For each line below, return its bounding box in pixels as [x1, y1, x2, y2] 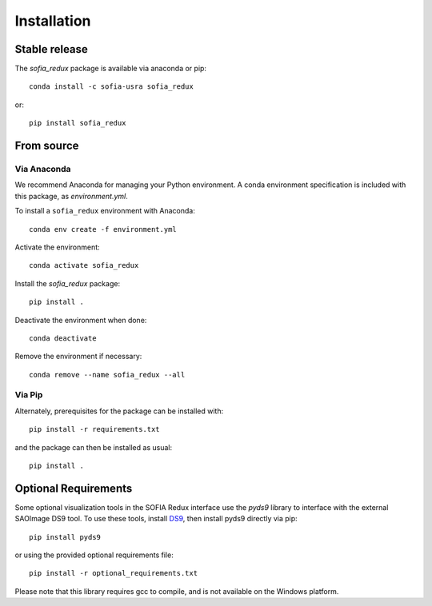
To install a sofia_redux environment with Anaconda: [14, 206, 195, 216]
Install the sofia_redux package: [14, 278, 120, 288]
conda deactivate [29, 333, 97, 343]
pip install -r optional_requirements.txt [29, 568, 198, 578]
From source [14, 139, 79, 153]
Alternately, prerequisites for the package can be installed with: [14, 406, 224, 416]
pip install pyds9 [29, 532, 102, 541]
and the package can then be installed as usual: [14, 442, 172, 452]
